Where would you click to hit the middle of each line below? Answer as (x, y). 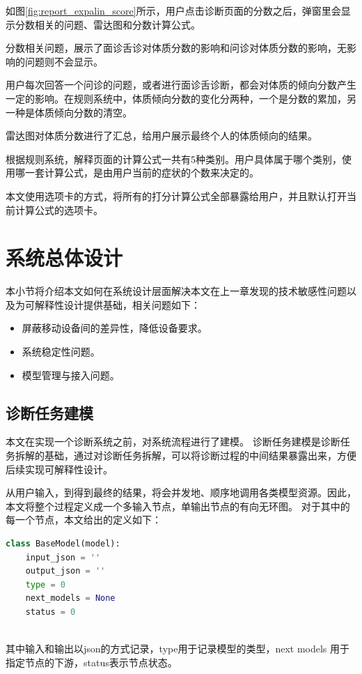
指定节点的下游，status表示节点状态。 (92, 662)
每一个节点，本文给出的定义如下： (84, 520)
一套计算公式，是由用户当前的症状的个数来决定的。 (142, 173)
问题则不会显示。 (64, 61)
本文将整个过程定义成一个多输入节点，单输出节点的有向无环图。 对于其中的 (178, 506)
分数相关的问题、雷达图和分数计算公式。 (108, 24)
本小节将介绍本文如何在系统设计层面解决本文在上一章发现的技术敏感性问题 (176, 291)
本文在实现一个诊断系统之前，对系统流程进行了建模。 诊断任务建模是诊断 (173, 442)
